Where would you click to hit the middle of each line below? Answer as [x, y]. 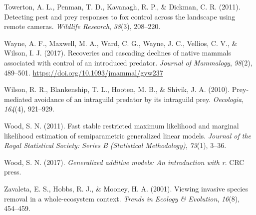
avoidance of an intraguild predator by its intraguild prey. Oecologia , [139, 99]
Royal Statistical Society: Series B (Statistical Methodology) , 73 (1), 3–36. [115, 145]
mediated [18, 99]
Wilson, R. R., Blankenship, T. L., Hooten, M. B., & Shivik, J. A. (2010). [117, 89]
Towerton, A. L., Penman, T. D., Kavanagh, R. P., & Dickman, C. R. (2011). [122, 6]
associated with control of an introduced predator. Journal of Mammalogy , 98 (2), [128, 62]
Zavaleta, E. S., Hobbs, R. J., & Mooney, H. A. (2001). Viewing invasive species [126, 188]
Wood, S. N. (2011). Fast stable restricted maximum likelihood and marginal [122, 125]
